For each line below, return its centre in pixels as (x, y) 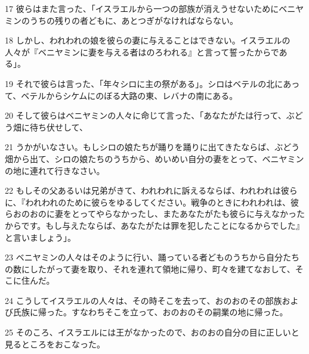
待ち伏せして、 (58, 127)
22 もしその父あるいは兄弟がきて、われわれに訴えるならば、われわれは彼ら (151, 190)
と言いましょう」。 (40, 237)
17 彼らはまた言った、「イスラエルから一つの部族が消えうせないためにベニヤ (154, 8)
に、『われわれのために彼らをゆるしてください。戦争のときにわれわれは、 (148, 202)
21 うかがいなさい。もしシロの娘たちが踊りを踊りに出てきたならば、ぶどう (152, 147)
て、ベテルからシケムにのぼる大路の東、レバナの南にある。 (121, 95)
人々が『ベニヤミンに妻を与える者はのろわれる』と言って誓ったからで (142, 52)
